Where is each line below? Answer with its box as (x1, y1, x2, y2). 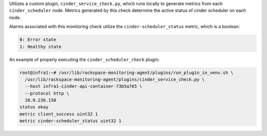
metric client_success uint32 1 (19, 111, 98, 117)
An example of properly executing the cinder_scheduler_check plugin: (9, 56, 160, 62)
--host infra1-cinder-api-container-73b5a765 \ (25, 84, 142, 89)
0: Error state (19, 37, 56, 43)
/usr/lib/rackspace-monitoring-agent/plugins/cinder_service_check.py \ (25, 77, 205, 82)
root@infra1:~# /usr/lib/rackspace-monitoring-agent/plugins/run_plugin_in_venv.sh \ (19, 70, 233, 75)
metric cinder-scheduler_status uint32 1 (19, 118, 122, 124)
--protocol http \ (25, 91, 69, 96)
